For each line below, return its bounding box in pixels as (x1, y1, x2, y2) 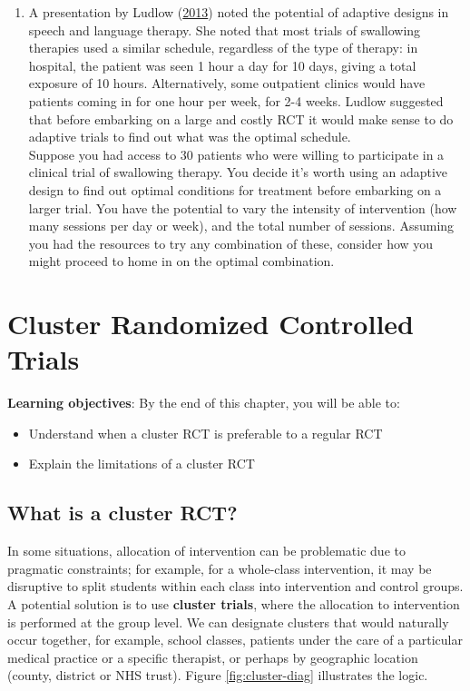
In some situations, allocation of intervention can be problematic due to (7, 541, 406, 560)
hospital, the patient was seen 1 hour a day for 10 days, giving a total (28, 55, 416, 74)
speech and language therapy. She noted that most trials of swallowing (28, 20, 421, 39)
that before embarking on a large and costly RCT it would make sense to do (28, 109, 454, 128)
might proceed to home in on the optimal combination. (28, 252, 335, 271)
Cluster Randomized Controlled (7, 305, 414, 342)
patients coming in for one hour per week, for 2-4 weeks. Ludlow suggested (28, 91, 444, 110)
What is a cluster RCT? (7, 499, 238, 527)
